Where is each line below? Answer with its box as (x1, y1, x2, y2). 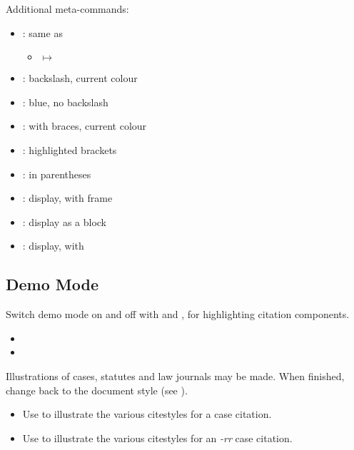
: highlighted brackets (22, 142, 117, 157)
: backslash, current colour (22, 71, 138, 86)
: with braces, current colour (22, 118, 147, 133)
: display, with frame (22, 190, 113, 205)
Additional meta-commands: (6, 1, 129, 16)
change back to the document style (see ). (6, 382, 188, 397)
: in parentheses (22, 166, 91, 181)
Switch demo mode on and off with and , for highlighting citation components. (6, 307, 350, 322)
